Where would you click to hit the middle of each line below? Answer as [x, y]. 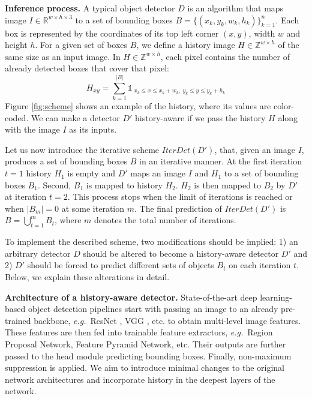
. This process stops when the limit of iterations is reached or [180, 196]
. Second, [54, 184]
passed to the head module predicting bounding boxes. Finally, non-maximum [148, 355]
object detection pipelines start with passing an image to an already [153, 309]
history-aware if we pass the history [200, 117]
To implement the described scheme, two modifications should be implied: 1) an [151, 241]
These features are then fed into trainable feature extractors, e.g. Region [139, 332]
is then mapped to [228, 184]
